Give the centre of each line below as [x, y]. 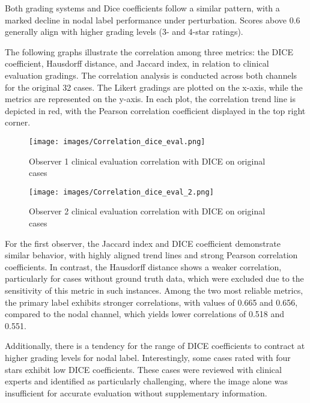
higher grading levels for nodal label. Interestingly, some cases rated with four [148, 357]
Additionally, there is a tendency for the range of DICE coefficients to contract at [155, 346]
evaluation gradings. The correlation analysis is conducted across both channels [151, 75]
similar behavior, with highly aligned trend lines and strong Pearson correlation [151, 255]
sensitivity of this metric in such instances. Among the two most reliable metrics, [154, 290]
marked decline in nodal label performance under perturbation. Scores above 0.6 [153, 20]
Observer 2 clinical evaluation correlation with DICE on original [147, 211]
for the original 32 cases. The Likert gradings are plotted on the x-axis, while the [154, 87]
